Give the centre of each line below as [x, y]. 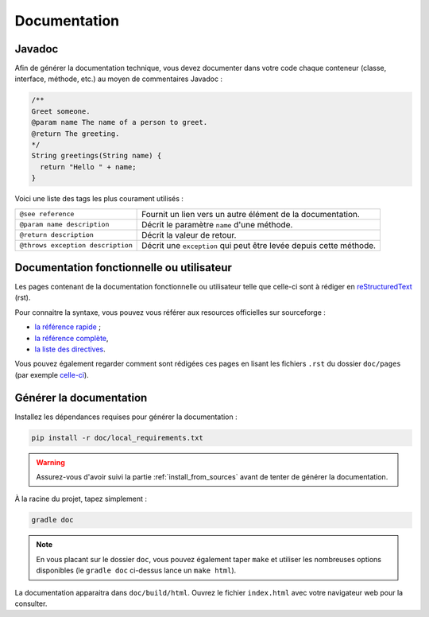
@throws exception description [76, 245]
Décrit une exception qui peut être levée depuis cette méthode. [259, 245]
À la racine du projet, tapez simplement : [81, 499]
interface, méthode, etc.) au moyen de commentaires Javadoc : [118, 79]
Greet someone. [61, 111]
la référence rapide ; [68, 327]
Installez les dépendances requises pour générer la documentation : [126, 417]
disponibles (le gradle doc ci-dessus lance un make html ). [136, 570]
